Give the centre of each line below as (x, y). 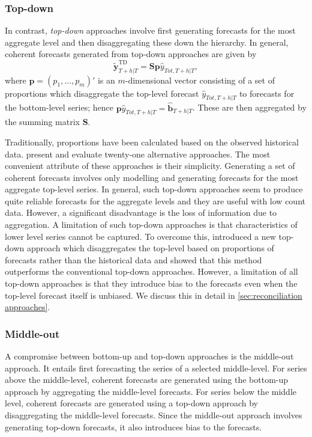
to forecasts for (267, 93)
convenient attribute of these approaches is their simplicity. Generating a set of (150, 166)
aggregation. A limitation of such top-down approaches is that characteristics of (151, 225)
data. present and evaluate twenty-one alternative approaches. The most (138, 154)
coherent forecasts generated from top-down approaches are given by (131, 54)
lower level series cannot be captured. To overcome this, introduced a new (140, 236)
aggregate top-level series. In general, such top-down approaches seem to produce (154, 189)
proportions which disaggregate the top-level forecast (102, 93)
